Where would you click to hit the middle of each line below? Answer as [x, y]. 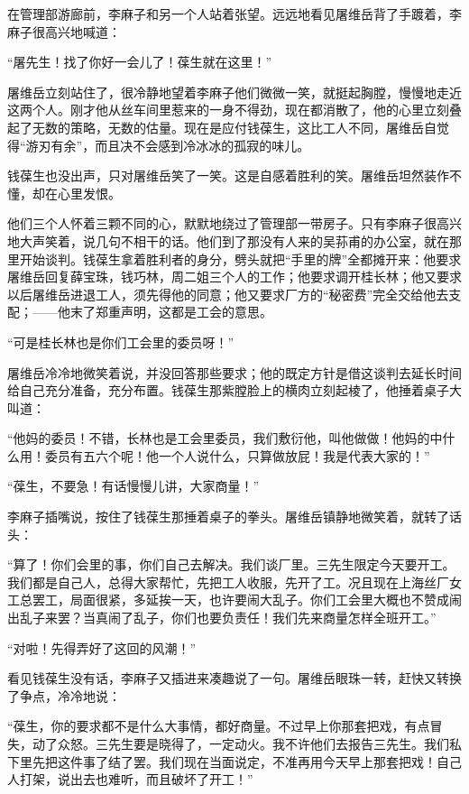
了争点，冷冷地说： [64, 695]
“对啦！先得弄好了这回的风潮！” [102, 647]
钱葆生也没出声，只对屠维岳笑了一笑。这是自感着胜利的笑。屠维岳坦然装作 [228, 175]
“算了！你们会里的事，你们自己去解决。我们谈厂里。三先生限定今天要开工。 [231, 564]
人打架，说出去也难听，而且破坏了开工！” [130, 779]
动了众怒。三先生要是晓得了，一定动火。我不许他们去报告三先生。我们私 [247, 743]
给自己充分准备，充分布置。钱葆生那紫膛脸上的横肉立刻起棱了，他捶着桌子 [228, 390]
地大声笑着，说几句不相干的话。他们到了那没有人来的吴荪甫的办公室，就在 [228, 240]
